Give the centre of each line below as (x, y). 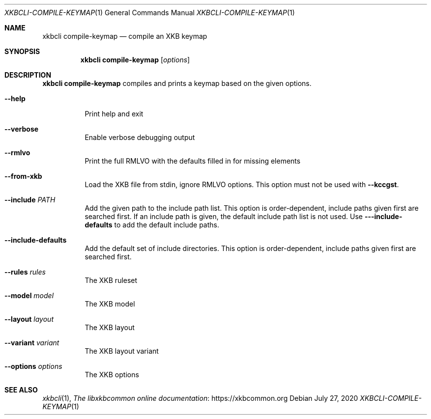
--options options (33, 366)
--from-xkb (23, 176)
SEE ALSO (21, 390)
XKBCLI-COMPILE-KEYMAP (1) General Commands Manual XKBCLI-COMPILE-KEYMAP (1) (150, 13)
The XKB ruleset (111, 280)
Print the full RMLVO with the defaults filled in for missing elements (193, 161)
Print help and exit (114, 114)
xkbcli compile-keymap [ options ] (135, 60)
